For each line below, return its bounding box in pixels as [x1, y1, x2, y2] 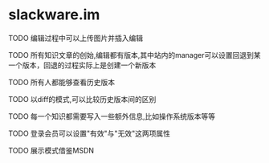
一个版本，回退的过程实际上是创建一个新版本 [8, 60, 157, 70]
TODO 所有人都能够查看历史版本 [8, 77, 116, 87]
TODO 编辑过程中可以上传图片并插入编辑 [8, 33, 144, 43]
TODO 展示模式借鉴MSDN [8, 145, 95, 155]
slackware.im [8, 6, 100, 24]
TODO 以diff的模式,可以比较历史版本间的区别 [8, 94, 157, 104]
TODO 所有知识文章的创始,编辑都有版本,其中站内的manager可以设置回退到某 [8, 50, 261, 59]
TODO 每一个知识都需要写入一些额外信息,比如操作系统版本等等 [8, 111, 216, 121]
